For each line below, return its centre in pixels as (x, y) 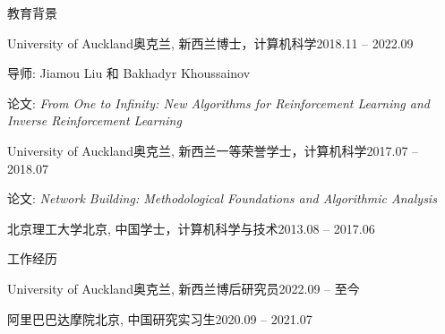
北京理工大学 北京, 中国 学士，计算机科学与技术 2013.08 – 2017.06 (191, 228)
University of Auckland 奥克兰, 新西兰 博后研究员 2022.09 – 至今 (184, 288)
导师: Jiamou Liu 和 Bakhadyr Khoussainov (129, 73)
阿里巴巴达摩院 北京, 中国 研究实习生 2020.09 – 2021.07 (160, 318)
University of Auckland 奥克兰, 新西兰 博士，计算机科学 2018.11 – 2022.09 (210, 43)
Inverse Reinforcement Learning (94, 120)
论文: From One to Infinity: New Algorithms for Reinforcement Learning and (218, 103)
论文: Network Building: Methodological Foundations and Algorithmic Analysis (222, 198)
